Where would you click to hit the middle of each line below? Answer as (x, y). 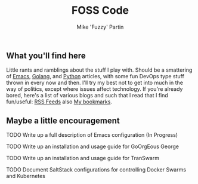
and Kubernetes (26, 176)
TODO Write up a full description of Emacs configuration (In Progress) (92, 135)
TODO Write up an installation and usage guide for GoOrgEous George (92, 146)
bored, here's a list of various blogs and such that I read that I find (87, 96)
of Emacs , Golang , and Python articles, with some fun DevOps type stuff (95, 76)
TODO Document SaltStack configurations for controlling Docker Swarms (96, 170)
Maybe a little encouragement (63, 120)
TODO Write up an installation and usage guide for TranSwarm (83, 158)
